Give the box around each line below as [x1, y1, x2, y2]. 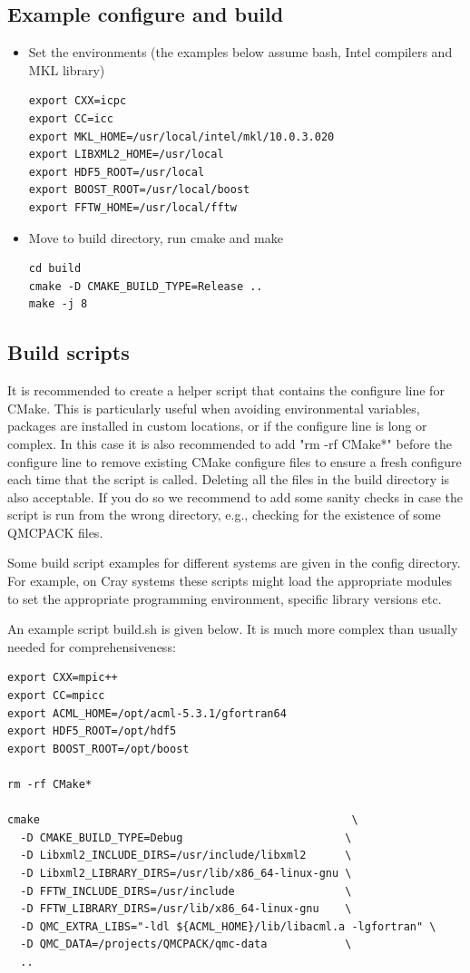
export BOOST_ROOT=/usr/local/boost [28, 183, 250, 197]
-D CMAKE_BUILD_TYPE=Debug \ [20, 831, 352, 844]
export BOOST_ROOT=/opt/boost [7, 742, 190, 755]
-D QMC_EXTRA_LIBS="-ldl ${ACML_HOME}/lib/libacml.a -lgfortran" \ [20, 919, 436, 933]
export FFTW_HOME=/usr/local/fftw [28, 200, 237, 214]
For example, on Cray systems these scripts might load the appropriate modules [7, 571, 453, 590]
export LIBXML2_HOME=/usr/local [28, 148, 224, 161]
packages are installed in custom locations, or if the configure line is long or [7, 416, 427, 435]
